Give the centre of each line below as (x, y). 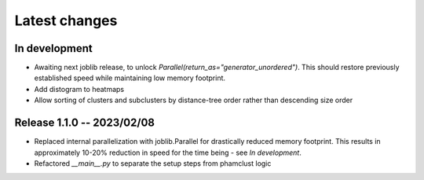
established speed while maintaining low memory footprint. (130, 78)
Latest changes (66, 20)
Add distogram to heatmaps (79, 89)
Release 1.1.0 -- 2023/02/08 (84, 123)
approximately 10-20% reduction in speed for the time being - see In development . (168, 152)
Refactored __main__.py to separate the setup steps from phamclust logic (153, 163)
